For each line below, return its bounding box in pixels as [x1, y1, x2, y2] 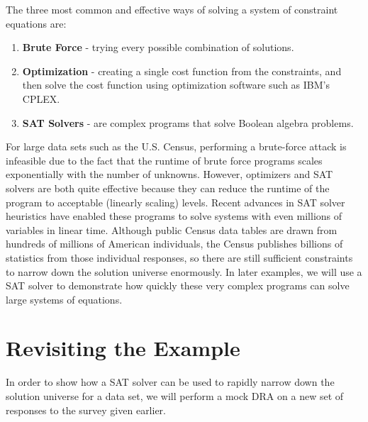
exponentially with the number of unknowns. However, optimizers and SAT [6, 167, 333, 182]
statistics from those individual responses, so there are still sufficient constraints [6, 250, 353, 265]
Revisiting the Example [6, 333, 240, 362]
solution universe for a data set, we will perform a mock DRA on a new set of [6, 389, 344, 403]
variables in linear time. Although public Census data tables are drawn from [6, 222, 338, 237]
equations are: [6, 16, 67, 30]
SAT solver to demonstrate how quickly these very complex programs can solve [6, 278, 350, 293]
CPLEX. [22, 91, 60, 106]
